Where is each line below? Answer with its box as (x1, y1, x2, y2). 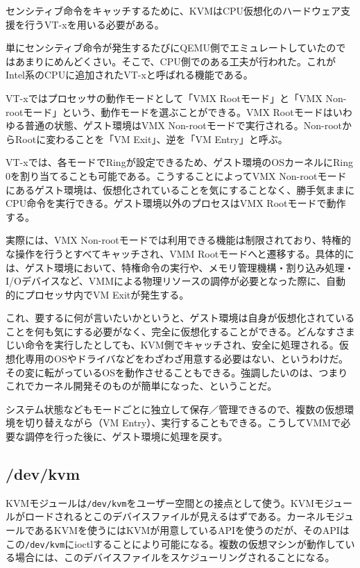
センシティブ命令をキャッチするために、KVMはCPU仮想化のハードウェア (6, 3, 341, 17)
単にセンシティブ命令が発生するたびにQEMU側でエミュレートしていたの (6, 40, 336, 55)
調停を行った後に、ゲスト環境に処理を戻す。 (24, 429, 228, 444)
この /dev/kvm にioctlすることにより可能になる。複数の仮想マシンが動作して (6, 536, 345, 551)
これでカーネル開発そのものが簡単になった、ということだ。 (6, 378, 277, 393)
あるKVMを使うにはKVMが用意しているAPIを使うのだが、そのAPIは (34, 523, 350, 537)
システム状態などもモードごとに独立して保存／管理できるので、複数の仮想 (6, 401, 345, 416)
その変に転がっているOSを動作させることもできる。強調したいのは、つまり (6, 365, 348, 379)
